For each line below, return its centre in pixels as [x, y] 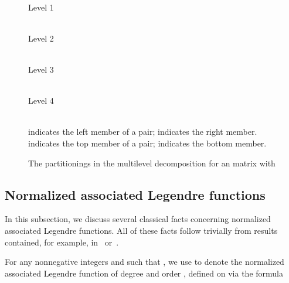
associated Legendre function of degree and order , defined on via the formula [144, 273]
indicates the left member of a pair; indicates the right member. [143, 132]
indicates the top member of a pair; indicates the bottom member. [147, 143]
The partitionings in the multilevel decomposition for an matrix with [152, 163]
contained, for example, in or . [62, 242]
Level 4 [41, 100]
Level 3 [41, 69]
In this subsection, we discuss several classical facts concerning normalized [138, 219]
